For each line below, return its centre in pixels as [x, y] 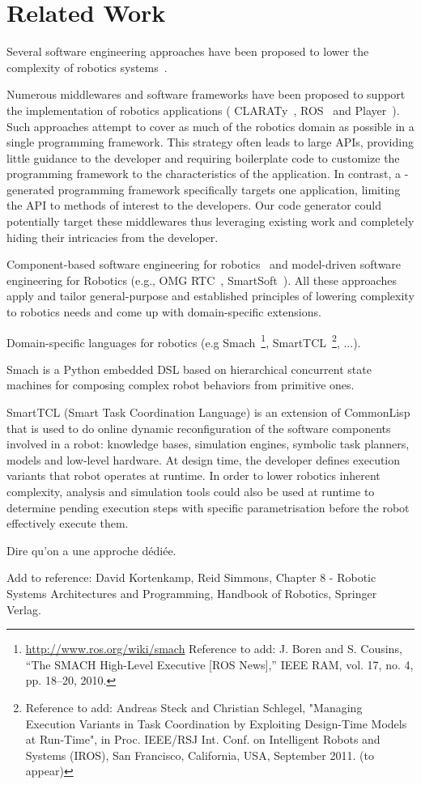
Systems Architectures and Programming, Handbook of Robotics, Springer [192, 593]
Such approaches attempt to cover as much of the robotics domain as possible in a [210, 126]
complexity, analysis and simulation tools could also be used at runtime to [191, 492]
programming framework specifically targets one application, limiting [229, 189]
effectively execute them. [68, 523]
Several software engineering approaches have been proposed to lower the [188, 51]
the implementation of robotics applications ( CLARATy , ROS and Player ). [203, 110]
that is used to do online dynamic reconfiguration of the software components [199, 428]
